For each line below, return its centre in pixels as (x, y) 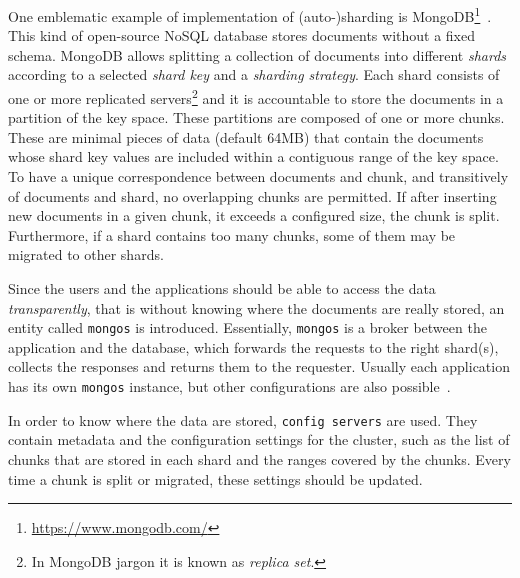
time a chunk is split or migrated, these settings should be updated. (215, 478)
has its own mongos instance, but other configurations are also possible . (229, 386)
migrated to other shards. (86, 254)
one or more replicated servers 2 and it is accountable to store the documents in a (256, 96)
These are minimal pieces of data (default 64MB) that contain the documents (246, 136)
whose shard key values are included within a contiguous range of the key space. (253, 156)
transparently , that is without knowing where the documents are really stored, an (256, 307)
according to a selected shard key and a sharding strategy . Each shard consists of (254, 74)
